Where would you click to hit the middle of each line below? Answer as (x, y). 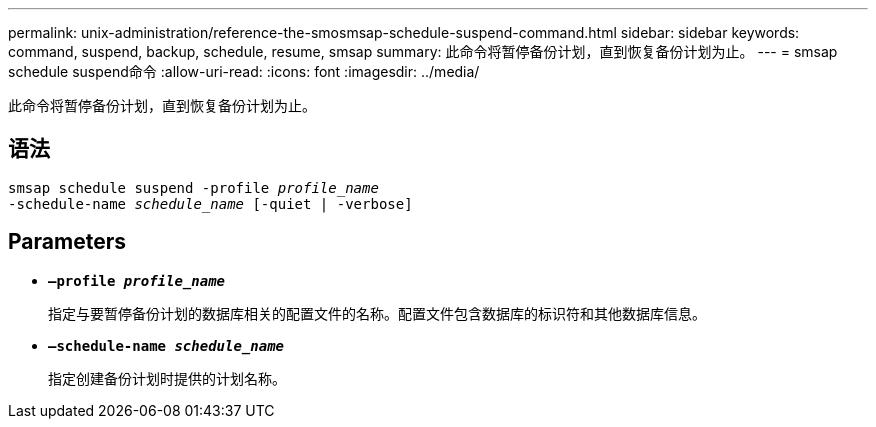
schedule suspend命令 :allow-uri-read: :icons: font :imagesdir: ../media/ (244, 71)
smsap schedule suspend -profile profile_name (193, 187)
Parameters (67, 242)
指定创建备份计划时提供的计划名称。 (167, 378)
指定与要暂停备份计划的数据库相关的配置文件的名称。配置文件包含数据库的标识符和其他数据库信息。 (377, 313)
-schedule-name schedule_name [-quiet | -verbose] (210, 203)
